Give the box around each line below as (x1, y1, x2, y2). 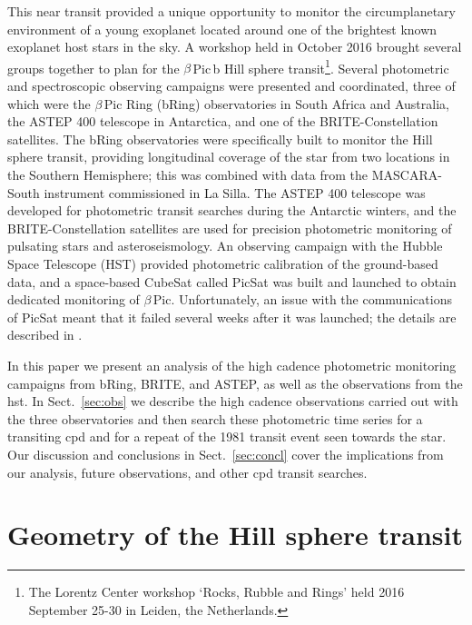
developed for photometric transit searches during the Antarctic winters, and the (7, 201, 457, 220)
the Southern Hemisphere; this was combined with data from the (7, 165, 369, 184)
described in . (7, 325, 83, 344)
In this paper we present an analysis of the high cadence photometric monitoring (7, 355, 457, 374)
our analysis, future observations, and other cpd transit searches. (7, 462, 368, 481)
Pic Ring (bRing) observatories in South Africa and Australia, (103, 94, 449, 113)
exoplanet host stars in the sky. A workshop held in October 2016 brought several (7, 37, 462, 56)
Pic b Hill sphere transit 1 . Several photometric (192, 55, 449, 77)
